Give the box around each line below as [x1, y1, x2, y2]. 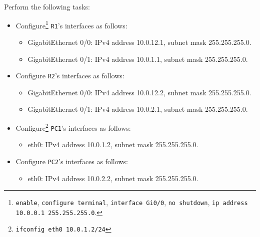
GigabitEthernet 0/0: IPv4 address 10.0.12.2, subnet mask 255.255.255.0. [27, 87, 251, 97]
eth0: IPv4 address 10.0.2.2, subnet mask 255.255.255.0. [27, 173, 198, 183]
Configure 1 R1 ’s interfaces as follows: [15, 18, 127, 30]
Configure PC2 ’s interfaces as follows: [15, 156, 128, 166]
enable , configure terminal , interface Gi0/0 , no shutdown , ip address [15, 197, 248, 208]
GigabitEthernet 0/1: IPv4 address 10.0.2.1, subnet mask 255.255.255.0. [27, 104, 248, 114]
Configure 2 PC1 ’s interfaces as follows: [15, 121, 131, 133]
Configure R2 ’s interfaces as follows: [15, 70, 124, 81]
